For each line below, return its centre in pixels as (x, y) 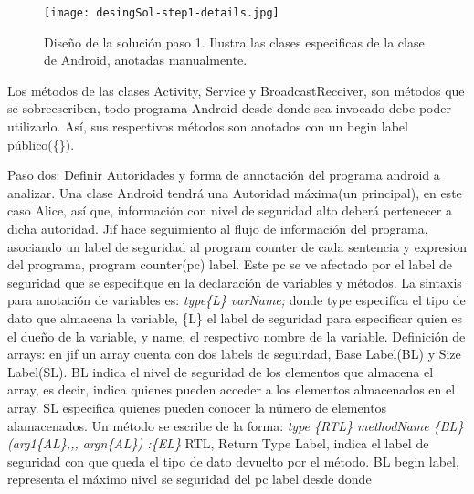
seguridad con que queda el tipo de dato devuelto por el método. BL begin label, (233, 461)
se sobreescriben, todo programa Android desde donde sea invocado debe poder (229, 108)
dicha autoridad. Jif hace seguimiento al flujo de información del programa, (218, 228)
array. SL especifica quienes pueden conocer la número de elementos (197, 407)
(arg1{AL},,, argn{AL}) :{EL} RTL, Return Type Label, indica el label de (218, 443)
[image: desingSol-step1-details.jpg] (162, 13)
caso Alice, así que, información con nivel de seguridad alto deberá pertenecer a (230, 210)
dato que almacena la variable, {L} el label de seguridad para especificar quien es (235, 317)
